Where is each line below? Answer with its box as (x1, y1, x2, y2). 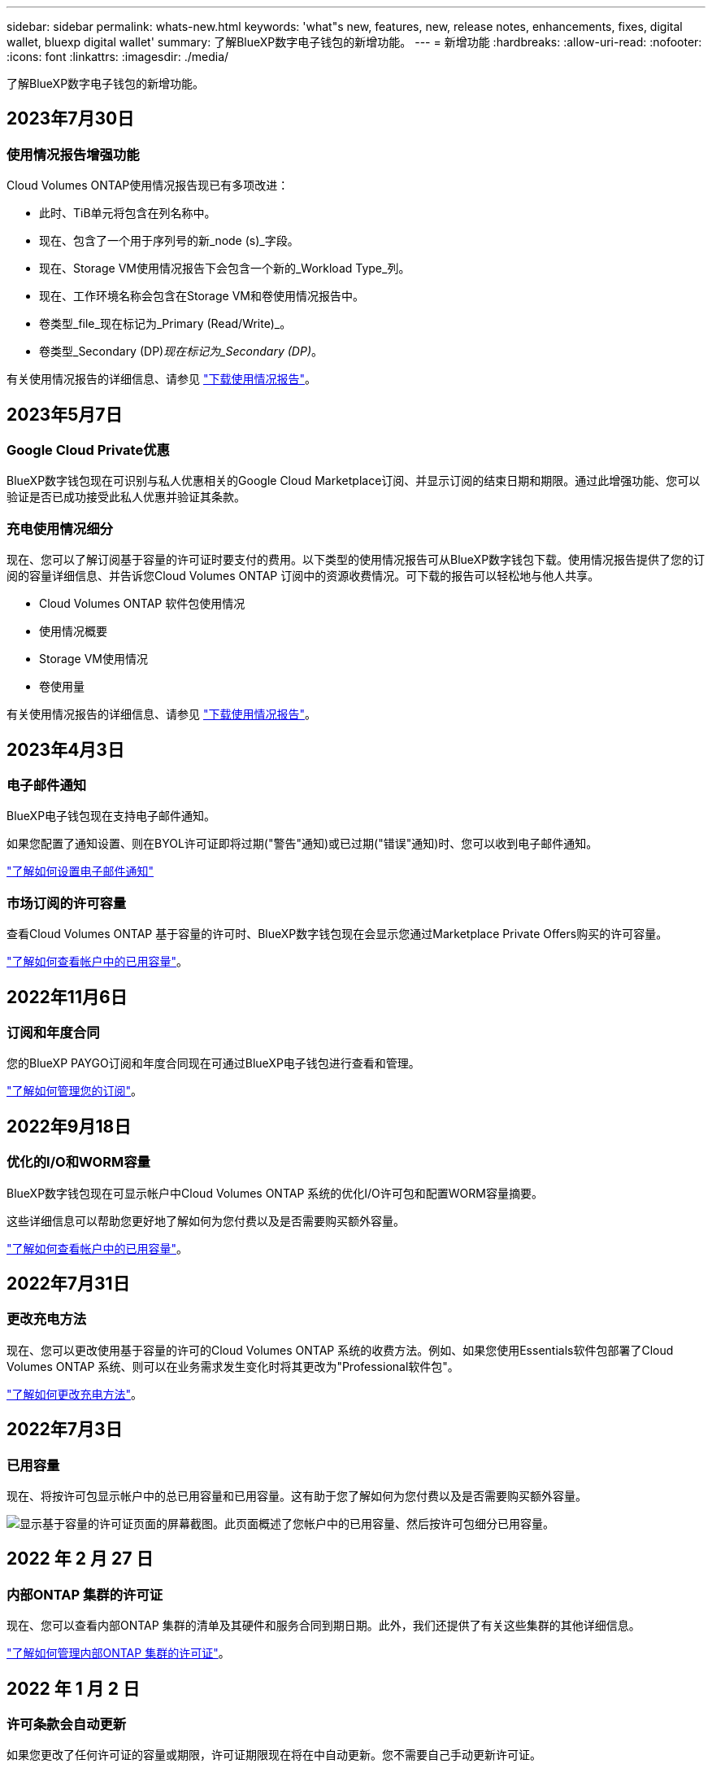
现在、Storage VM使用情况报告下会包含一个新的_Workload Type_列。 (39, 261, 410, 276)
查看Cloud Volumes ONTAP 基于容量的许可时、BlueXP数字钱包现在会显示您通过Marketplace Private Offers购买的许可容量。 (7, 927, 668, 941)
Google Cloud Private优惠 (7, 442, 170, 459)
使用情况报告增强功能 (7, 146, 140, 163)
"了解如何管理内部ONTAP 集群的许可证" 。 (7, 1646, 230, 1661)
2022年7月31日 (7, 1273, 130, 1294)
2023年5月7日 (7, 404, 123, 425)
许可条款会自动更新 (7, 1716, 127, 1733)
